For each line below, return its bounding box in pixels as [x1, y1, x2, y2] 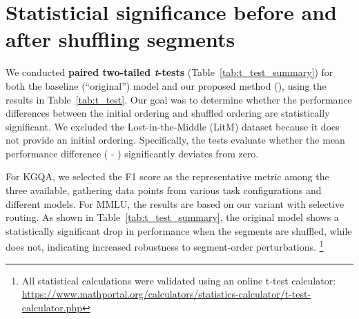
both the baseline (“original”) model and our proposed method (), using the [6, 78, 327, 93]
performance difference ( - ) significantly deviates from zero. [6, 146, 259, 160]
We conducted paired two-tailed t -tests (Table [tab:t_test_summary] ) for [6, 65, 333, 79]
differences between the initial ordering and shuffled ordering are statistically [6, 106, 330, 120]
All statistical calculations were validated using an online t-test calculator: [21, 273, 336, 287]
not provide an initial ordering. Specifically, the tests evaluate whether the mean [6, 133, 345, 147]
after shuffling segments [6, 25, 235, 53]
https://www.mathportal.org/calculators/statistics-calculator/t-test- [21, 287, 311, 301]
